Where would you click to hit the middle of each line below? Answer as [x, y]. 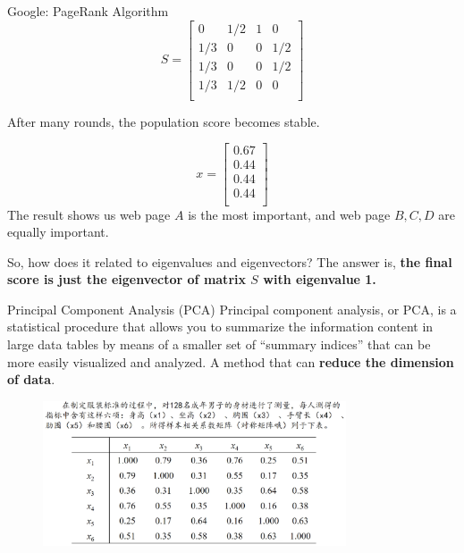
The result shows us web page [89, 214]
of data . [31, 379]
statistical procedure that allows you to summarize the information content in [220, 327]
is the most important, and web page [289, 214]
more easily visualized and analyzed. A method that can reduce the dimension [231, 361]
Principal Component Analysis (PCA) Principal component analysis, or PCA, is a [232, 309]
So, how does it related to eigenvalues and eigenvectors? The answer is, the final [230, 261]
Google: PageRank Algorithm [88, 11]
